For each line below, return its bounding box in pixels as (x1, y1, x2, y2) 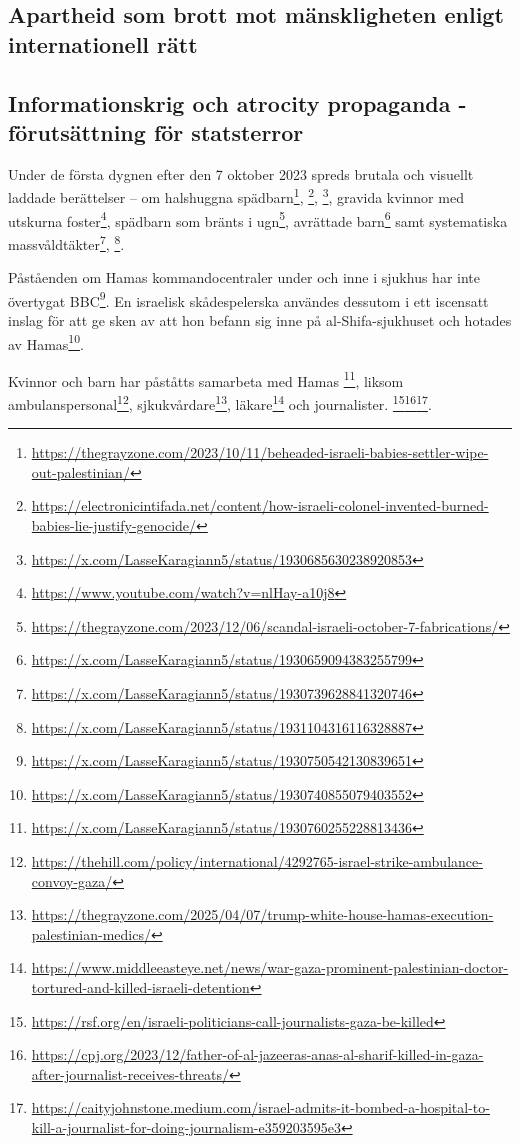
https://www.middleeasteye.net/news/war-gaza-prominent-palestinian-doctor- (31, 957, 509, 978)
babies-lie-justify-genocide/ (31, 515, 197, 536)
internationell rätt (8, 28, 198, 59)
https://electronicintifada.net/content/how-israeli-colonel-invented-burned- (31, 495, 489, 516)
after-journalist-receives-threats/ (31, 1063, 229, 1084)
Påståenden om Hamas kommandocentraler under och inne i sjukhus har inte (8, 267, 480, 288)
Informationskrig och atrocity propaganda (8, 87, 451, 118)
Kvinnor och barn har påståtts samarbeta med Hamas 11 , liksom (8, 367, 404, 391)
